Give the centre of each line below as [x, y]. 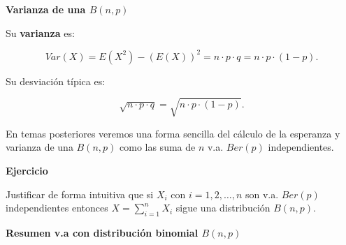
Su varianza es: [40, 32]
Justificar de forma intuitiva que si [80, 194]
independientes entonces [57, 208]
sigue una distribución [223, 208]
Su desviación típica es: [56, 81]
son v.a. [262, 194]
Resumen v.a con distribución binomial [102, 232]
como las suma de [158, 147]
